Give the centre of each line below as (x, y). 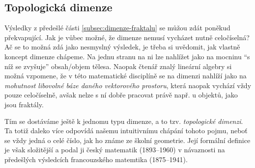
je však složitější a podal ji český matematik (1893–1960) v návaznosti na (115, 150)
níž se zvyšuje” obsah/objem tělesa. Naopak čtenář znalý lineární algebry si (118, 66)
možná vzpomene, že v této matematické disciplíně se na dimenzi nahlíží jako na (126, 76)
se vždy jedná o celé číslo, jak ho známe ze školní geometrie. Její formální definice (127, 140)
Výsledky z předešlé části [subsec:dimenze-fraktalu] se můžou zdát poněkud (117, 28)
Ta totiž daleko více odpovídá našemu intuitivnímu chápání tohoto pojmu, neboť (126, 131)
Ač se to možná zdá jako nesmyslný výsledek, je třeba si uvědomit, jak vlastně (122, 47)
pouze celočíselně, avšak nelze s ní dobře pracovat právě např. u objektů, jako (121, 95)
